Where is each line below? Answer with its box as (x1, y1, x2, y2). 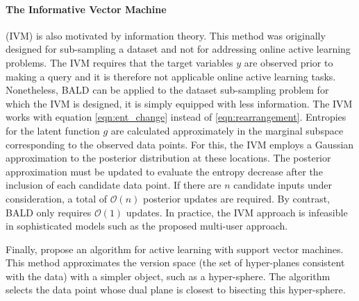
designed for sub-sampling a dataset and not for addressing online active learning (6, 42, 351, 56)
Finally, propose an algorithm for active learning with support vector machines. (6, 241, 344, 256)
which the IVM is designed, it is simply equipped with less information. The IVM (6, 96, 353, 110)
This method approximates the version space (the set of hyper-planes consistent (6, 255, 345, 270)
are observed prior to (244, 55, 333, 69)
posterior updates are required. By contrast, (142, 191, 330, 205)
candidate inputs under (233, 178, 332, 192)
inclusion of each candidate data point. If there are (6, 178, 222, 192)
